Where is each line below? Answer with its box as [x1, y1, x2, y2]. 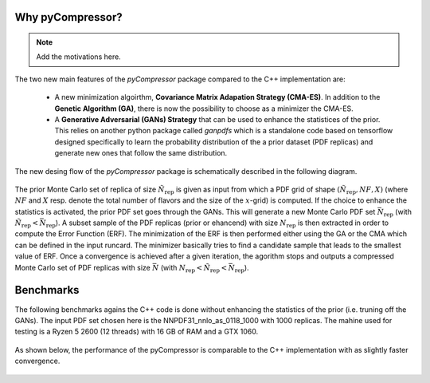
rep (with [383, 207, 412, 219]
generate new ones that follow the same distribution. [54, 148, 228, 158]
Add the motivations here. [36, 52, 121, 61]
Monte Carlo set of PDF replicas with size [14, 263, 150, 272]
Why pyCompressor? [14, 10, 123, 24]
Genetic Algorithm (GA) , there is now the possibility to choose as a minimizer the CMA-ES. [54, 104, 354, 113]
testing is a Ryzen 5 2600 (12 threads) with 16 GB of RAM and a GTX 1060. [14, 327, 259, 337]
